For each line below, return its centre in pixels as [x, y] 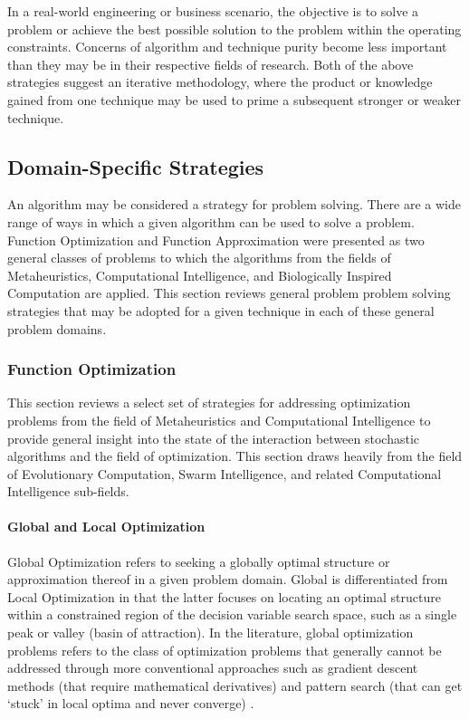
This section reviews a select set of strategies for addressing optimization [209, 403]
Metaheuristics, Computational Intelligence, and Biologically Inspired [200, 275]
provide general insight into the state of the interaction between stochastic [214, 438]
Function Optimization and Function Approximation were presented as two [216, 240]
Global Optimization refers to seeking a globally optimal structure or [199, 561]
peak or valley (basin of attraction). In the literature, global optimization [211, 633]
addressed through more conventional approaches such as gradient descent [213, 668]
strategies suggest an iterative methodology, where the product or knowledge [220, 82]
